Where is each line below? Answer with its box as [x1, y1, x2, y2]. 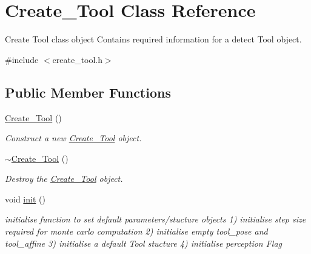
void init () [5, 192, 45, 205]
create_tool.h [52, 53, 103, 65]
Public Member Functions [5, 82, 171, 101]
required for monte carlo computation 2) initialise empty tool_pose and [5, 225, 268, 238]
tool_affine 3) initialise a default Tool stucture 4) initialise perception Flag [5, 236, 283, 249]
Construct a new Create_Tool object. [5, 132, 142, 144]
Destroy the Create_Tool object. [5, 172, 123, 185]
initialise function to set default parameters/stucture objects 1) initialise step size [5, 213, 306, 226]
